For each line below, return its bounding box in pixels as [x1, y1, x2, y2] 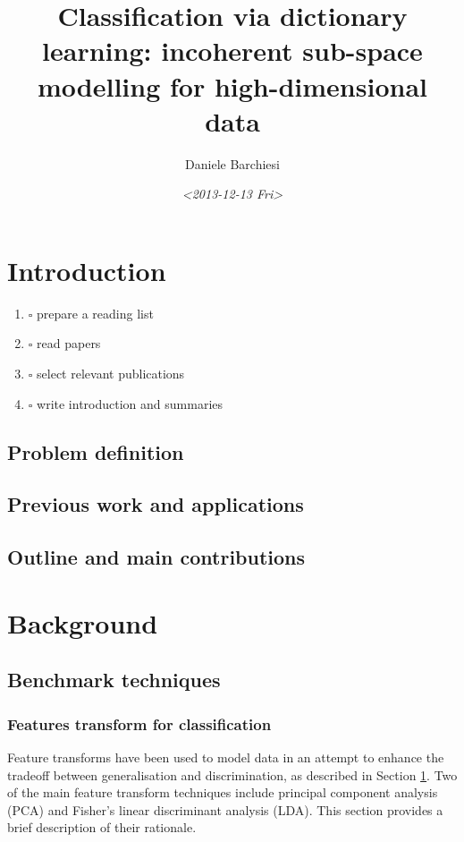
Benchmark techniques [7, 666, 221, 693]
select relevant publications [37, 364, 185, 382]
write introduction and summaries [37, 394, 224, 412]
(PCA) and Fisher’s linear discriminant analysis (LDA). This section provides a [7, 800, 443, 819]
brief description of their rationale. [7, 818, 197, 837]
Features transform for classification [7, 712, 272, 735]
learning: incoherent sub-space [42, 32, 423, 69]
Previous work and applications [7, 490, 304, 518]
